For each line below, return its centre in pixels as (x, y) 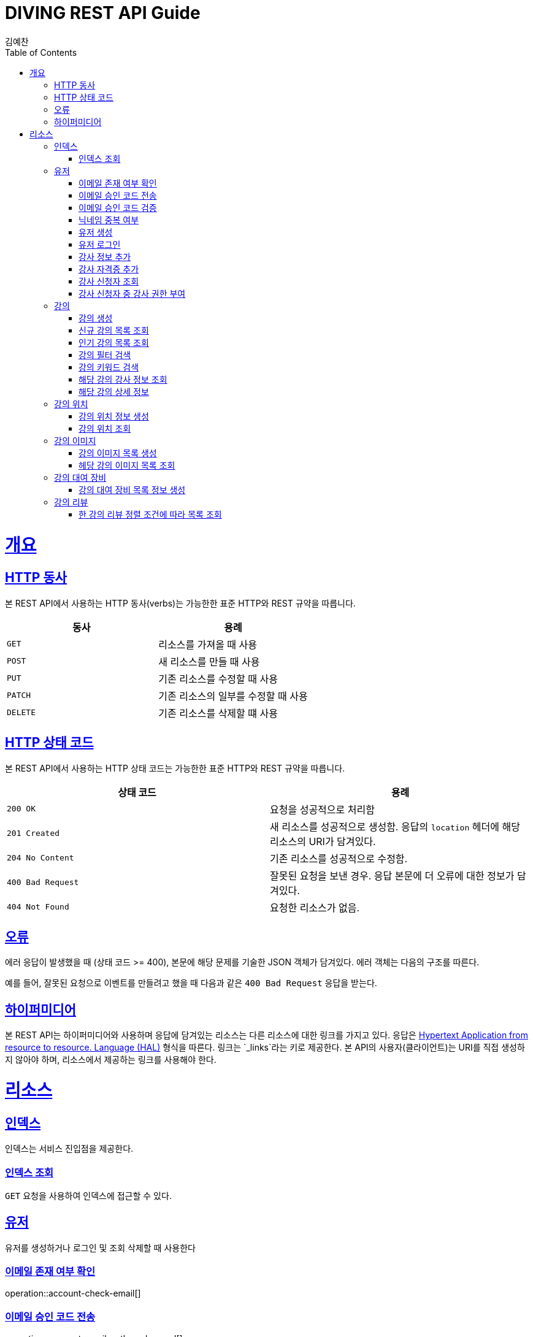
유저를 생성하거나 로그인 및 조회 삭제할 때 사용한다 (100, 1247)
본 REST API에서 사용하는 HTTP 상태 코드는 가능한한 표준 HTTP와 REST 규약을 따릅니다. (175, 768)
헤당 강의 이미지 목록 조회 (127, 465)
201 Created (33, 833)
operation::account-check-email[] (73, 1293)
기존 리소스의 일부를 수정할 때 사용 (233, 696)
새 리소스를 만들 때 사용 (209, 661)
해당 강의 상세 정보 (114, 391)
